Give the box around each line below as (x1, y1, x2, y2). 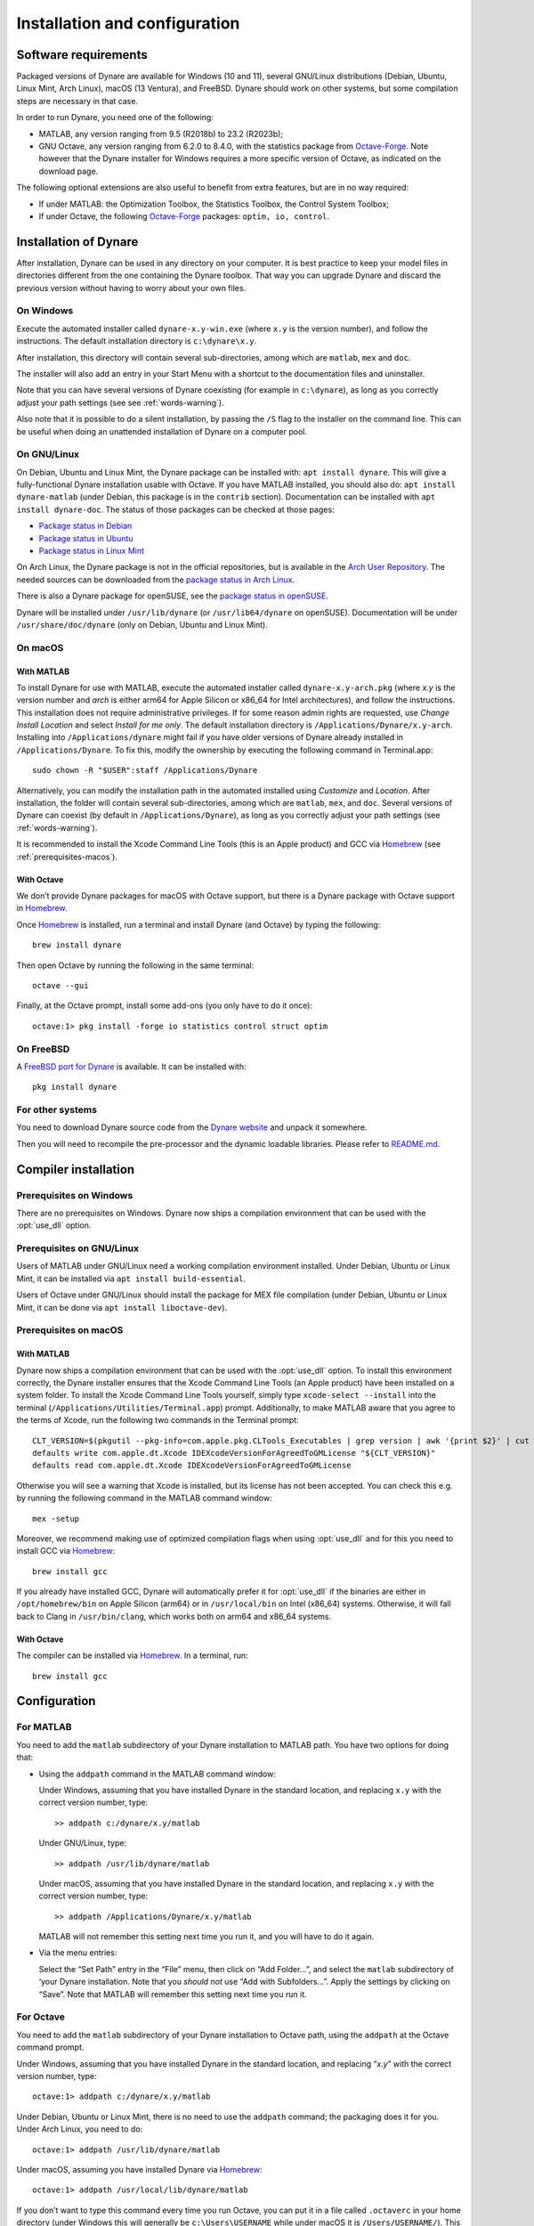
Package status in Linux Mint (38, 546, 145, 556)
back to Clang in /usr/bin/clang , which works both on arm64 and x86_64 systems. (16, 1611, 332, 1621)
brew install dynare (32, 940, 122, 950)
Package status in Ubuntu (38, 532, 133, 543)
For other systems (16, 1104, 98, 1117)
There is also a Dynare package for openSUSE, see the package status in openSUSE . (16, 590, 329, 601)
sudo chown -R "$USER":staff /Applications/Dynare (32, 766, 258, 776)
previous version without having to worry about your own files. (16, 282, 247, 293)
